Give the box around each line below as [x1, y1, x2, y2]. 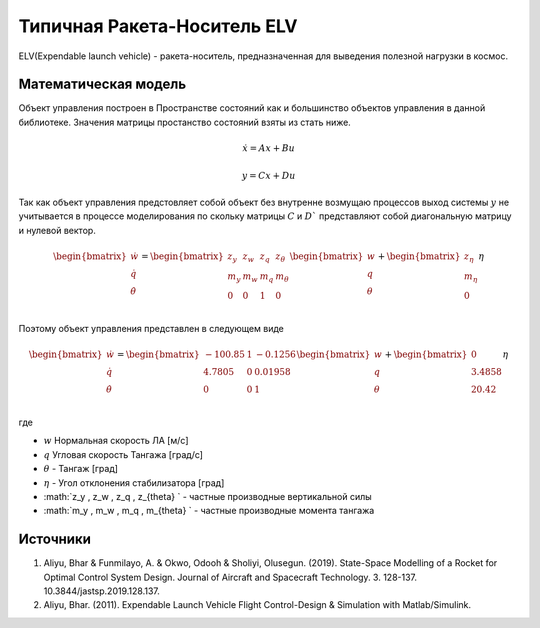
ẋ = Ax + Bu [242, 143, 295, 154]
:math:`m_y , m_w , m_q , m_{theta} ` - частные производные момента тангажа [43, 505, 375, 517]
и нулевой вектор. [18, 224, 97, 236]
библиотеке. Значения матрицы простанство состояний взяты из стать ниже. [18, 116, 352, 128]
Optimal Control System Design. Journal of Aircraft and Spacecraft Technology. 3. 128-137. [43, 571, 418, 583]
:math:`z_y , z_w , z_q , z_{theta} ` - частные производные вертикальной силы [43, 491, 372, 503]
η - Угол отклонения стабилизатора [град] [43, 476, 225, 489]
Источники [18, 531, 92, 548]
